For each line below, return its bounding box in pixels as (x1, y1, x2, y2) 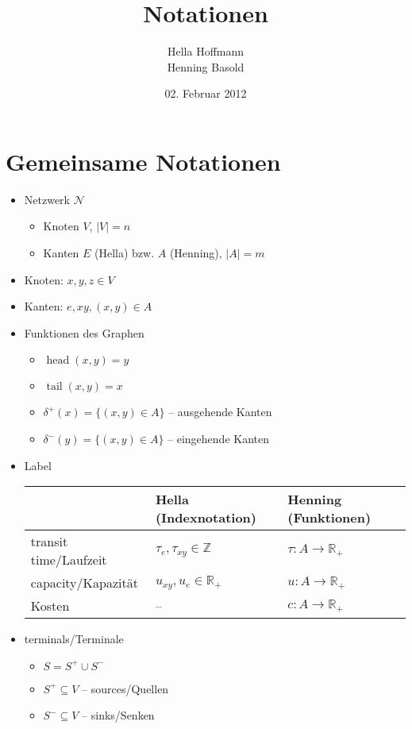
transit (30, 532, 68, 551)
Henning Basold (167, 58, 245, 75)
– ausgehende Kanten (168, 403, 272, 420)
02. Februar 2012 (164, 85, 247, 102)
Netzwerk (24, 191, 70, 207)
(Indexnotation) (155, 508, 256, 527)
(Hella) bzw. (94, 245, 155, 261)
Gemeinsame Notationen (6, 145, 281, 177)
